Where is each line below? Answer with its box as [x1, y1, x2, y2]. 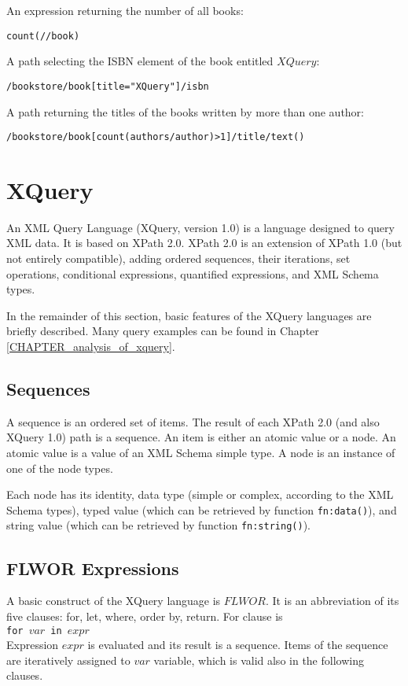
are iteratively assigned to [6, 651, 130, 668]
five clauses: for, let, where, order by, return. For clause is [6, 607, 283, 624]
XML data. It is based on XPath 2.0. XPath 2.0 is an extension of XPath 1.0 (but [6, 234, 402, 251]
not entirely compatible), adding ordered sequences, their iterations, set [6, 250, 351, 267]
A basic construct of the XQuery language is [6, 592, 221, 609]
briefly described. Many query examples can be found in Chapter [6, 323, 319, 339]
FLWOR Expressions [6, 555, 179, 580]
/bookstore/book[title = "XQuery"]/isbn [6, 80, 209, 92]
